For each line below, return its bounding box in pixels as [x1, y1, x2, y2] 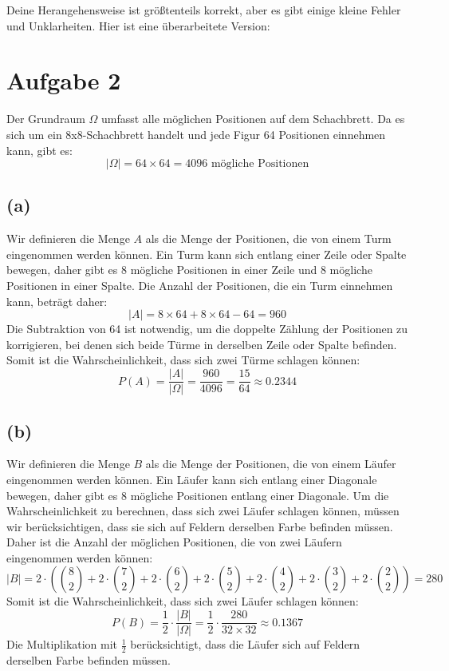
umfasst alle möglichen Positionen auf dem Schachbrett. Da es [100, 110, 405, 127]
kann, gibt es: [6, 141, 73, 158]
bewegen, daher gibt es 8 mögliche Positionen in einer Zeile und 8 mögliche [6, 261, 372, 278]
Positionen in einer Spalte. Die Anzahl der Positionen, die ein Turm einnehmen [6, 277, 393, 294]
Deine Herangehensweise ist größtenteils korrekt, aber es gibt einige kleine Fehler [6, 2, 401, 18]
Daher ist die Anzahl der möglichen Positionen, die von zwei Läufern [6, 534, 342, 550]
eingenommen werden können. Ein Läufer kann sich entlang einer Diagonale [6, 470, 377, 487]
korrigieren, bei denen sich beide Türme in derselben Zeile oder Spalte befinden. [6, 335, 397, 352]
